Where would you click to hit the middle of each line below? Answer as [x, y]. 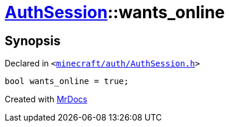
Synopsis [33, 41]
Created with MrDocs [46, 99]
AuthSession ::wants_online [115, 12]
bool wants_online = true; [67, 81]
